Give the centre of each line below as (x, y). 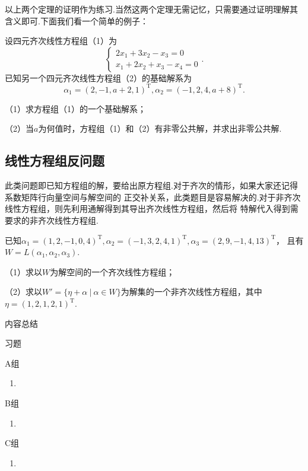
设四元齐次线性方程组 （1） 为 (61, 41)
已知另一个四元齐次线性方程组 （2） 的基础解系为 (98, 77)
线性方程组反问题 (55, 160)
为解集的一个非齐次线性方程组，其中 (191, 292)
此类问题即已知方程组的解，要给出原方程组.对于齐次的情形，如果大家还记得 (151, 185)
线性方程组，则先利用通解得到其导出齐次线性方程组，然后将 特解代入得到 (147, 209)
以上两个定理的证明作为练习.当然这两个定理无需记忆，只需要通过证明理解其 (151, 9)
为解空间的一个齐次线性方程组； (112, 271)
